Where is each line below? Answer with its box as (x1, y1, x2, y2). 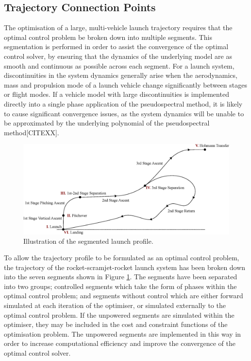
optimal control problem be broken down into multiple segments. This (4, 32, 212, 42)
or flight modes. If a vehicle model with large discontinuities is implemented (4, 89, 229, 99)
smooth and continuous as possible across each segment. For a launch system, (4, 60, 234, 71)
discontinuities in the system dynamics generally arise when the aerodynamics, (4, 70, 237, 80)
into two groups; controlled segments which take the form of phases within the (4, 281, 237, 291)
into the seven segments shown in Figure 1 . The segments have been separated (4, 271, 237, 282)
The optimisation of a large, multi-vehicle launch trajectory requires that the (4, 22, 233, 33)
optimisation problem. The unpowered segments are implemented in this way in (4, 328, 241, 339)
